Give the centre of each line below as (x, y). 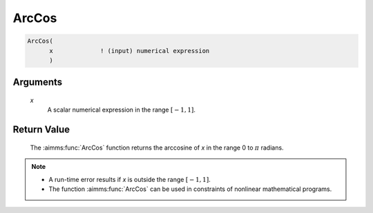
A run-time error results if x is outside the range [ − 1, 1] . (130, 179)
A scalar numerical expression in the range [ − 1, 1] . (122, 110)
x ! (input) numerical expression (130, 51)
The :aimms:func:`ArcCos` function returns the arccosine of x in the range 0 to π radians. (157, 148)
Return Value (41, 130)
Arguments (38, 82)
